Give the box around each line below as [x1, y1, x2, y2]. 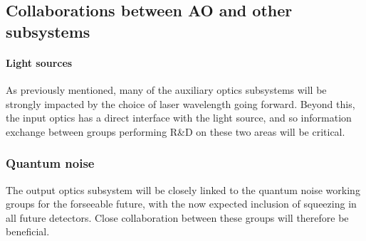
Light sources [6, 55, 73, 70]
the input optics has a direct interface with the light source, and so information [6, 110, 352, 125]
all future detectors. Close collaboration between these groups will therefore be [6, 210, 349, 225]
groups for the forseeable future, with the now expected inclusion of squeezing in [6, 196, 357, 211]
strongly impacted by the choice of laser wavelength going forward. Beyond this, [6, 96, 355, 111]
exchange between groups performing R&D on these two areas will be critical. [6, 124, 345, 139]
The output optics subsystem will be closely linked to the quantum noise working [6, 182, 360, 197]
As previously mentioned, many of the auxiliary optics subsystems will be [6, 82, 327, 97]
